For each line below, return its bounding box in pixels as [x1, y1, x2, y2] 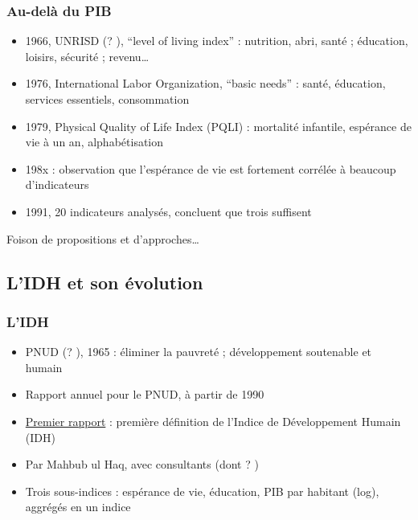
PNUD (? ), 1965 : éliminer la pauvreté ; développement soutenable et [25, 343, 372, 360]
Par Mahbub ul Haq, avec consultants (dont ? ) [25, 456, 259, 473]
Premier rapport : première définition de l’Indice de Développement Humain [25, 412, 401, 429]
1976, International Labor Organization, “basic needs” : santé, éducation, [25, 75, 386, 92]
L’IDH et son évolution [6, 269, 203, 294]
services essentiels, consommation [25, 91, 190, 107]
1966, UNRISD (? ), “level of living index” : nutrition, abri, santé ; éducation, [25, 32, 408, 49]
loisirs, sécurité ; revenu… [25, 47, 150, 64]
